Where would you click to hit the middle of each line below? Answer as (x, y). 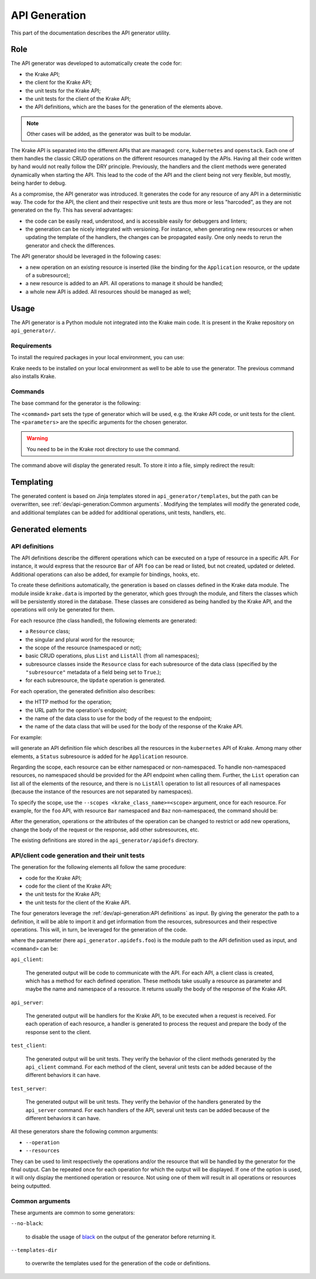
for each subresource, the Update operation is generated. (95, 680)
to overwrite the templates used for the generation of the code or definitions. (118, 1263)
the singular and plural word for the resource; (80, 639)
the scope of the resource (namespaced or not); (83, 647)
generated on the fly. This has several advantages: (72, 210)
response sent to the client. (59, 1032)
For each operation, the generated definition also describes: (83, 691)
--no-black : (27, 1223)
